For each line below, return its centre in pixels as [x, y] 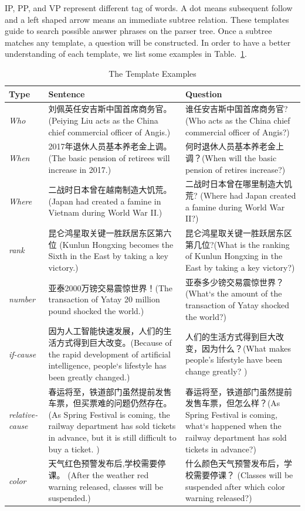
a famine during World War [235, 207]
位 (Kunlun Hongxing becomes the [111, 244]
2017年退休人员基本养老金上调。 [110, 146]
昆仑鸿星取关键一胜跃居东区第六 [110, 233]
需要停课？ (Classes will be [243, 474]
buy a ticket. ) [74, 449]
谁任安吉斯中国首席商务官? [236, 109]
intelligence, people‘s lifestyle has [107, 365]
